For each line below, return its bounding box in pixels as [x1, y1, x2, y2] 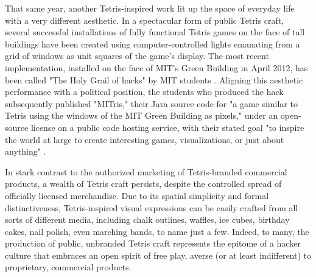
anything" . [5, 145, 46, 158]
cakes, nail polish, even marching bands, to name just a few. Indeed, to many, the [5, 225, 309, 237]
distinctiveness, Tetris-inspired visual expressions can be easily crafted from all [5, 201, 298, 214]
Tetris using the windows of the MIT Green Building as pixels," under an [5, 109, 278, 122]
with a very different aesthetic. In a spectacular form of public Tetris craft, [5, 13, 284, 26]
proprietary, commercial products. [5, 261, 132, 273]
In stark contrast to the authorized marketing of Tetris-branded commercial [5, 165, 287, 178]
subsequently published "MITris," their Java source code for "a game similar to [5, 97, 298, 110]
